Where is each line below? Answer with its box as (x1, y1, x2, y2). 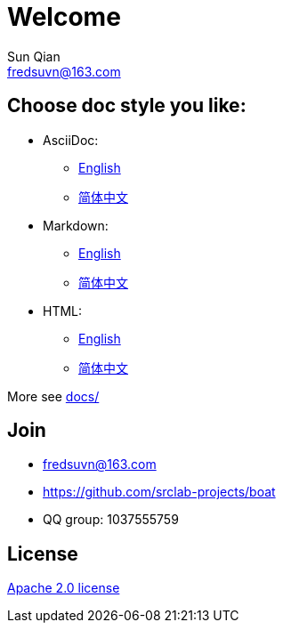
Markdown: (43, 217, 109, 233)
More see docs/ (7, 388, 100, 404)
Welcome (7, 2, 121, 32)
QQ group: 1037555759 (43, 512, 179, 528)
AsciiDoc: (43, 132, 99, 148)
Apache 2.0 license (7, 580, 120, 596)
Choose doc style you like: (7, 94, 247, 117)
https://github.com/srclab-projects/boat (43, 484, 276, 500)
